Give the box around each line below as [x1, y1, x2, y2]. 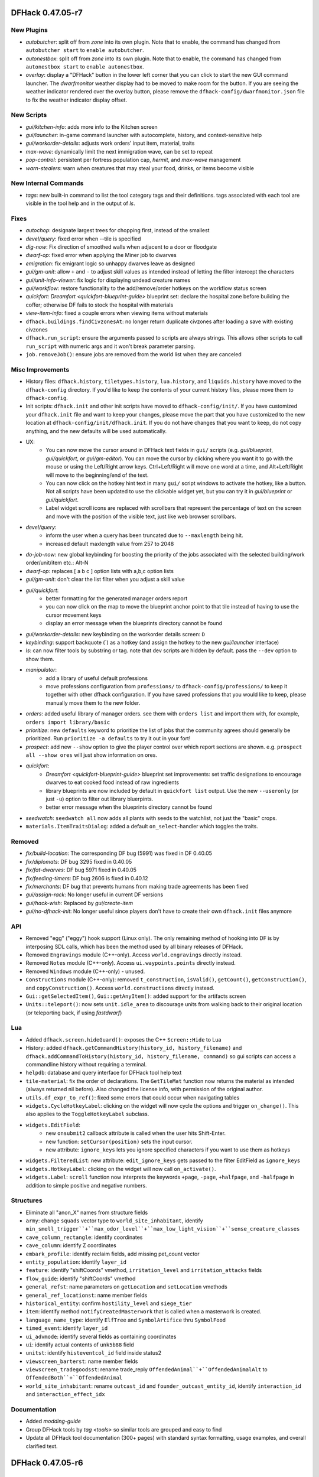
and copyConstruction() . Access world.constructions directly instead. [25, 984, 215, 991]
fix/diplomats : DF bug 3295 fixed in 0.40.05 [25, 858, 132, 865]
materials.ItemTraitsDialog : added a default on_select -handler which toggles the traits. [25, 823, 258, 830]
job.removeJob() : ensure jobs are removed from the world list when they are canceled [25, 351, 242, 358]
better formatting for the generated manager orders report [45, 595, 188, 602]
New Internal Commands [11, 179, 84, 187]
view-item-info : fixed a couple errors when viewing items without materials [25, 310, 208, 317]
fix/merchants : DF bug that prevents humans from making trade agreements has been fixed [25, 883, 249, 890]
